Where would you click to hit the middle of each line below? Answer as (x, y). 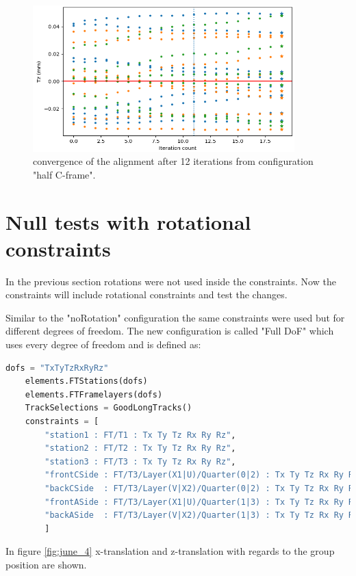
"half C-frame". (64, 174)
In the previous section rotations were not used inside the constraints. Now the (171, 281)
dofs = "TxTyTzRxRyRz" (57, 368)
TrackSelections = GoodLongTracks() (109, 408)
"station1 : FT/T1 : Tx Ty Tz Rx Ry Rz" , (140, 435)
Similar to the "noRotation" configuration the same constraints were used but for (175, 317)
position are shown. (46, 564)
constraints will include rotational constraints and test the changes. (147, 294)
